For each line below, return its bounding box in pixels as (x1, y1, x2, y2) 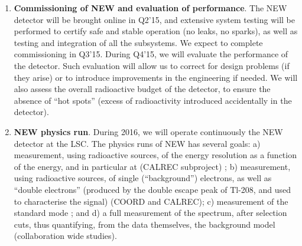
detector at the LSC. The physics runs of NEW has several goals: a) (14, 137, 261, 149)
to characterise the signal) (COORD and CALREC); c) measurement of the (14, 195, 288, 207)
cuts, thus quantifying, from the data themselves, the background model (14, 218, 275, 230)
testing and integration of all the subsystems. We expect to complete (14, 36, 263, 48)
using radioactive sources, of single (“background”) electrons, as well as (14, 172, 272, 184)
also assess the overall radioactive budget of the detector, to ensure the (14, 83, 271, 95)
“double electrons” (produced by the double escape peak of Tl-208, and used (14, 183, 291, 195)
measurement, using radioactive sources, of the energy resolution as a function (14, 149, 297, 161)
